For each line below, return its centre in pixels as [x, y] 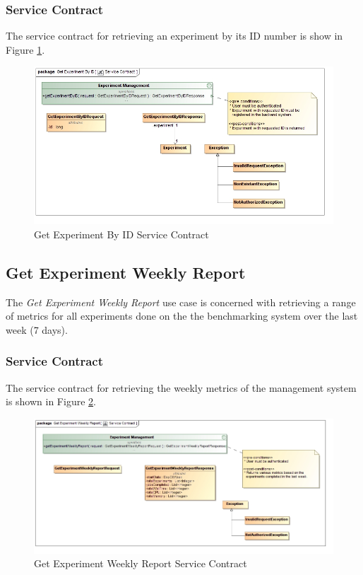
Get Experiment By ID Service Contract [121, 234]
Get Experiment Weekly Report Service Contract [141, 563]
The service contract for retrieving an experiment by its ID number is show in [174, 36]
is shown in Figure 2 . [51, 401]
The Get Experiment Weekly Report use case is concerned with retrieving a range [181, 302]
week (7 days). [37, 329]
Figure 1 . [25, 49]
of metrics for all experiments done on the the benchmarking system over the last [182, 316]
